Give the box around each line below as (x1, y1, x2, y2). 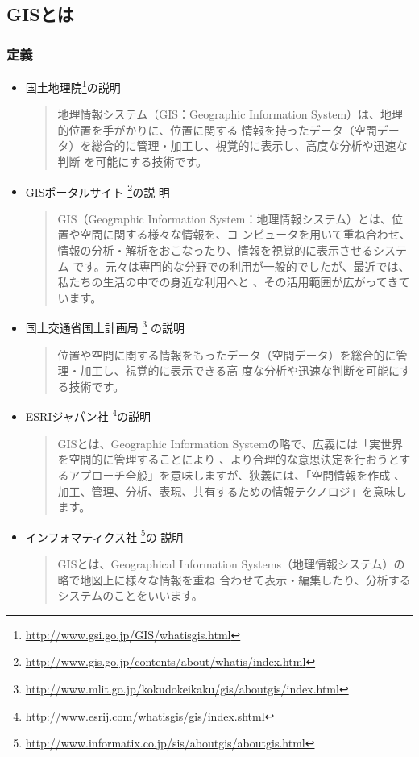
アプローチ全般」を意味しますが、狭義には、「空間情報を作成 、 (68, 466, 405, 483)
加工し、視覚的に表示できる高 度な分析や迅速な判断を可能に (80, 362, 400, 379)
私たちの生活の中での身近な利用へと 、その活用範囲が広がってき (57, 273, 399, 290)
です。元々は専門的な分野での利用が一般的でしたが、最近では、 (73, 257, 410, 274)
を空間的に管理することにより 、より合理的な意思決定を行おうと (57, 451, 400, 468)
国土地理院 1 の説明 (25, 77, 121, 95)
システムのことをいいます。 (57, 587, 203, 604)
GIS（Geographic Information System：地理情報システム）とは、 (57, 210, 392, 227)
